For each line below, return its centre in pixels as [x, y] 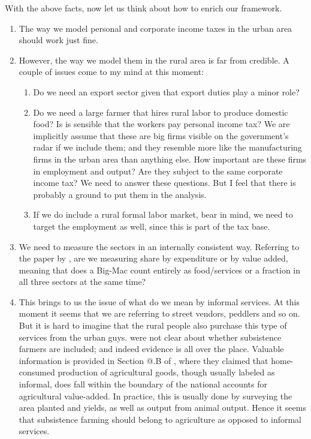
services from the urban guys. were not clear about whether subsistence [150, 337]
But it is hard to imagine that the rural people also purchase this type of [153, 325]
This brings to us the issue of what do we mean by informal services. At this [159, 301]
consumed [37, 372]
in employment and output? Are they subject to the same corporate [158, 171]
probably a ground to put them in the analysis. [120, 194]
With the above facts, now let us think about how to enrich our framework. [144, 8]
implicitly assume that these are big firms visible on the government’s [161, 135]
